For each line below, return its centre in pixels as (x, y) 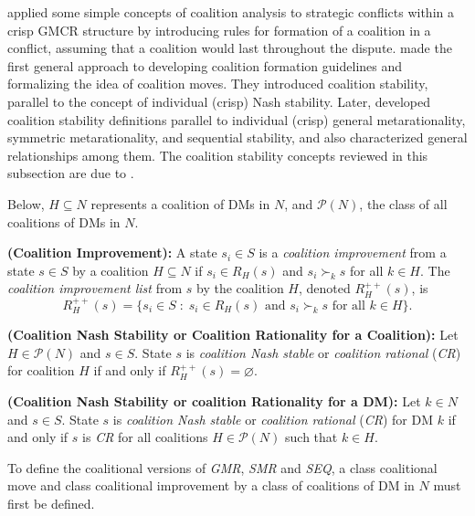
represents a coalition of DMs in (180, 203)
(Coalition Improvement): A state (112, 253)
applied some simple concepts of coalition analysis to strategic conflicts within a (231, 12)
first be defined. (51, 503)
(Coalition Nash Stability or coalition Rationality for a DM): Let (214, 400)
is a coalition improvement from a (353, 253)
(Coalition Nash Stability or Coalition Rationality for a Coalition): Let (233, 335)
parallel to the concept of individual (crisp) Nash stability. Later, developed (219, 101)
